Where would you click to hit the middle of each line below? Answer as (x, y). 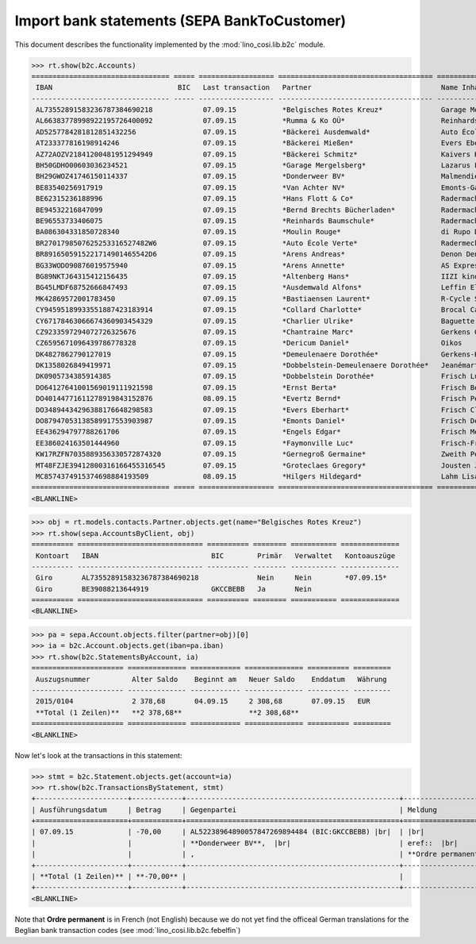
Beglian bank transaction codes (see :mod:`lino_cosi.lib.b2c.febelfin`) (128, 931)
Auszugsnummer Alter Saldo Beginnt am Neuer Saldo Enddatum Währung (212, 679)
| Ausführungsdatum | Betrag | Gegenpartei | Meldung (234, 809)
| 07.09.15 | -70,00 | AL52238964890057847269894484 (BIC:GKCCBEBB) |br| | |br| (228, 832)
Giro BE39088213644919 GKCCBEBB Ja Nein (174, 589)
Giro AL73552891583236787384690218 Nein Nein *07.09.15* (212, 578)
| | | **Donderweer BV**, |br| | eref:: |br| (245, 843)
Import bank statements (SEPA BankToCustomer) (180, 21)
